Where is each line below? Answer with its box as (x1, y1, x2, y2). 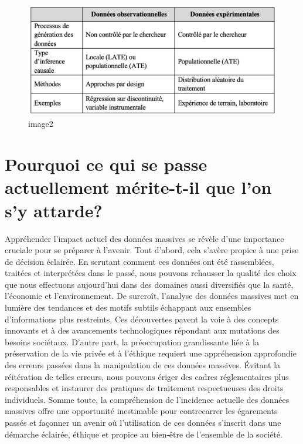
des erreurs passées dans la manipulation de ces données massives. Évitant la (5, 359, 281, 371)
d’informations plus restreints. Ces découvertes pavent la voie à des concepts (5, 312, 279, 325)
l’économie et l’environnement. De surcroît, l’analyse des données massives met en (5, 290, 299, 302)
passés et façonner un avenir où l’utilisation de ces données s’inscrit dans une (5, 416, 281, 428)
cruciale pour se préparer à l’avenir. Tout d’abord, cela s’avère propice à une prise (5, 244, 299, 256)
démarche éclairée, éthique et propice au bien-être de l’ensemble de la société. (5, 428, 282, 440)
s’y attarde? (5, 198, 103, 222)
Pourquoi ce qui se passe (5, 152, 207, 176)
